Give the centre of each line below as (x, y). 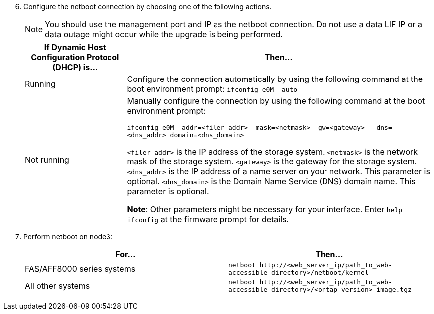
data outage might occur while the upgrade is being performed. (164, 34)
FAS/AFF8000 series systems (80, 269)
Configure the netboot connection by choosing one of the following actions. (148, 7)
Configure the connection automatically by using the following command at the (275, 79)
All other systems (57, 286)
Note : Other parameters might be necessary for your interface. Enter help (265, 209)
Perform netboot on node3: (68, 237)
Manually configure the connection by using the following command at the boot (276, 101)
